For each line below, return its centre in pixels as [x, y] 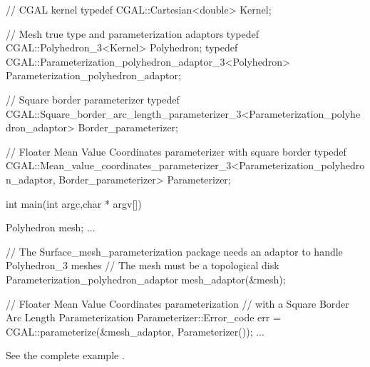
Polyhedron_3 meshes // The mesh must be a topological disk [143, 265]
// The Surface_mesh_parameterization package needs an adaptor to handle [174, 251]
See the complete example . [65, 355]
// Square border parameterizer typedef [93, 99]
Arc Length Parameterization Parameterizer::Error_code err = [143, 317]
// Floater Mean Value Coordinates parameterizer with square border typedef [176, 151]
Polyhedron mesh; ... [51, 227]
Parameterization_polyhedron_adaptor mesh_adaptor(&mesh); [146, 279]
